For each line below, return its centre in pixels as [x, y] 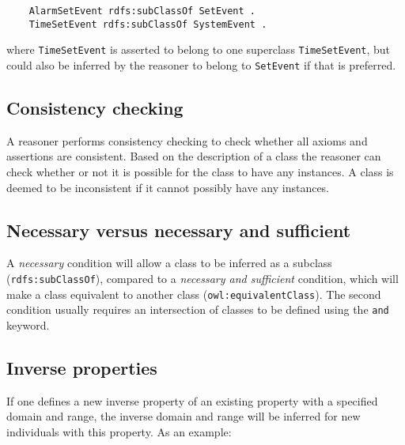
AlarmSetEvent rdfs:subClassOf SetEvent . [142, 11]
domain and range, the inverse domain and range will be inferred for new [184, 416]
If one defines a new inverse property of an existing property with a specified [192, 400]
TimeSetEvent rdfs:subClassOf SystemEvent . [148, 24]
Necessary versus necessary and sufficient [179, 230]
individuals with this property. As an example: [119, 431]
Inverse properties [82, 367]
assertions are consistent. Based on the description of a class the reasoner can [194, 156]
